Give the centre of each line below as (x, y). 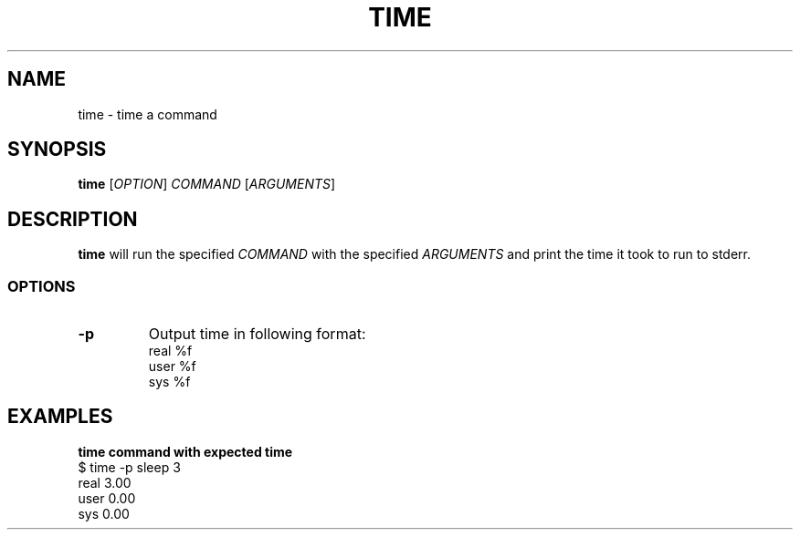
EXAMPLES (60, 417)
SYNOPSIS (57, 150)
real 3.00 (105, 482)
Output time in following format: (257, 334)
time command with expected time (185, 451)
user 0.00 (107, 498)
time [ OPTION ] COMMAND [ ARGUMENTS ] (207, 184)
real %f (170, 351)
